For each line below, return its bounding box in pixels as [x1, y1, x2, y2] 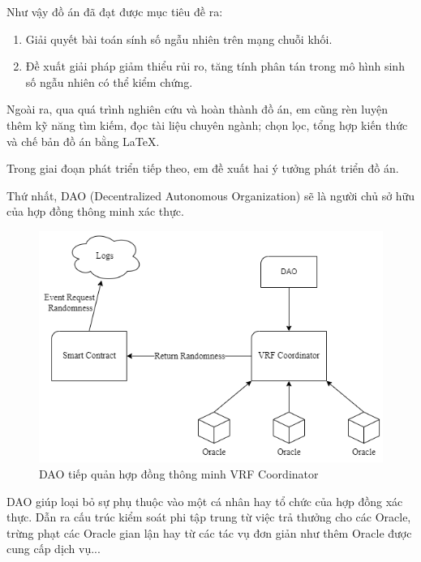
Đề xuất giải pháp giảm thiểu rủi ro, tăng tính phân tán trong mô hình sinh [25, 58, 405, 75]
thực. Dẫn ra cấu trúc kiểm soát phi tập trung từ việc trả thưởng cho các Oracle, [6, 508, 411, 526]
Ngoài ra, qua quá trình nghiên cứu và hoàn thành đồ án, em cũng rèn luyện [6, 101, 388, 118]
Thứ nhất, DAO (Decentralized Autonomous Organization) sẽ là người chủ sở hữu [6, 187, 415, 204]
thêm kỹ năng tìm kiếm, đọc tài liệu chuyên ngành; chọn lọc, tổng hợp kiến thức [6, 116, 408, 133]
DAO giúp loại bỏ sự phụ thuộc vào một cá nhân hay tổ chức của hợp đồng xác [6, 492, 403, 509]
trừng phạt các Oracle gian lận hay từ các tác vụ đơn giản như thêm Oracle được [6, 524, 412, 541]
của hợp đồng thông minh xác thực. [6, 203, 184, 220]
